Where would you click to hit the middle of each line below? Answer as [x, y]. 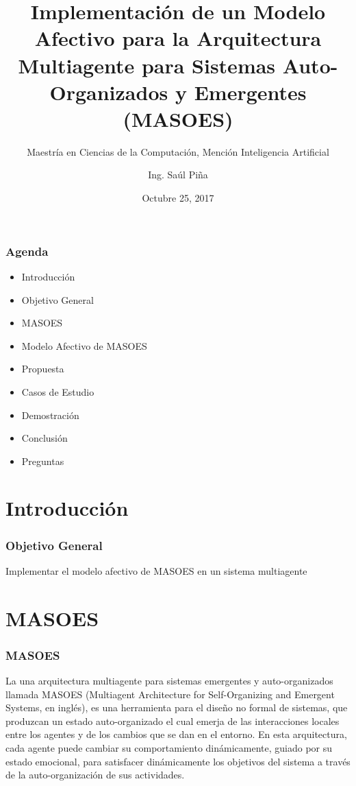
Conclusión [44, 438]
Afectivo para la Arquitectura [178, 38]
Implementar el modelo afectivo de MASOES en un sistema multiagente [156, 570]
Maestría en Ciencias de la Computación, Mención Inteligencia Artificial [178, 151]
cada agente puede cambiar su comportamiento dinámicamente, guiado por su [169, 748]
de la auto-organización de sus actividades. [95, 775]
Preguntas [43, 461]
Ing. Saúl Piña [178, 175]
